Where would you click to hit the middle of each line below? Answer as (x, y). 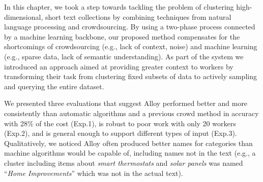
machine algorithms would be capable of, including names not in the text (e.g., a (130, 153)
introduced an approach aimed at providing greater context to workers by (119, 66)
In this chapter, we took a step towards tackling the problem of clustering (119, 7)
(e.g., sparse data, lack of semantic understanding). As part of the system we (124, 56)
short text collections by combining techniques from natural (138, 16)
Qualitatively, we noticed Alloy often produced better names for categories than (128, 143)
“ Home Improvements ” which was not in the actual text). (94, 173)
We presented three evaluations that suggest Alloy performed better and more (126, 103)
